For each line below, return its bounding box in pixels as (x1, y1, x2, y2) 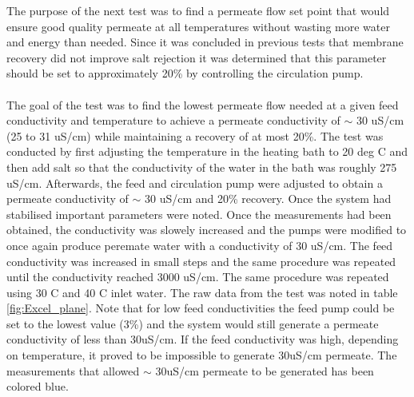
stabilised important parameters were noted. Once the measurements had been (6, 205, 392, 222)
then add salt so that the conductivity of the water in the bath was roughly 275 (6, 158, 397, 175)
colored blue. (6, 378, 69, 395)
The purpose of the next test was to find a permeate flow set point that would (6, 2, 390, 18)
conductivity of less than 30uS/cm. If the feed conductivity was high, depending (6, 331, 399, 347)
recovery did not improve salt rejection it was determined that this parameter (6, 49, 387, 66)
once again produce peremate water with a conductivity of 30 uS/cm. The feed (6, 236, 393, 253)
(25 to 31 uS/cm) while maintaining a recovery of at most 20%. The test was (6, 127, 384, 144)
